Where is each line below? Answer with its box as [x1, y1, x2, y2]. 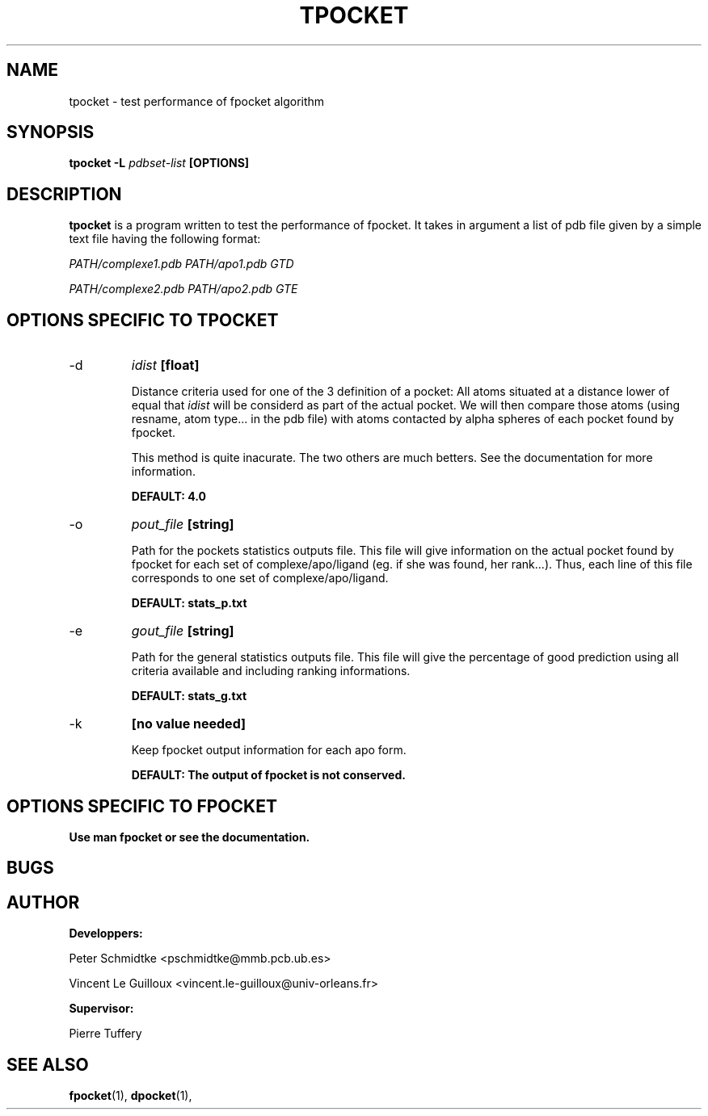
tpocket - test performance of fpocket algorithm [69, 94, 325, 108]
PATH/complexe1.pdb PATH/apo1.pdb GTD [69, 257, 294, 271]
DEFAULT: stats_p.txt [131, 596, 247, 610]
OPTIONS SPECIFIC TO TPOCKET [6, 309, 279, 330]
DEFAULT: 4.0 [131, 489, 206, 504]
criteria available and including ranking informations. [131, 664, 411, 678]
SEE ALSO [6, 1054, 89, 1075]
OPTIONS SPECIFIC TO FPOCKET [6, 795, 277, 816]
